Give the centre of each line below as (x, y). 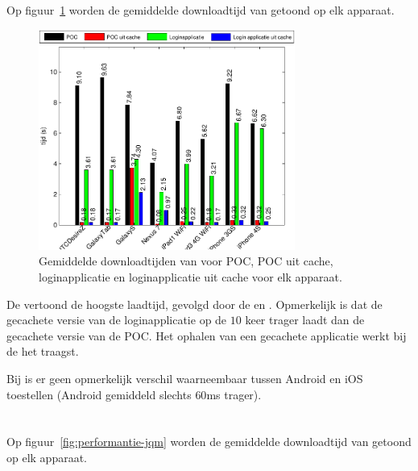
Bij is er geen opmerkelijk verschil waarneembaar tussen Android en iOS (185, 378)
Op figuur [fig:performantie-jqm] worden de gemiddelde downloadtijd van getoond (209, 442)
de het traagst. (43, 351)
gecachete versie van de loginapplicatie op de (117, 320)
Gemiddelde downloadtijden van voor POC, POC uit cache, (186, 261)
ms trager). (234, 394)
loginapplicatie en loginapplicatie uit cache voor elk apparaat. (190, 277)
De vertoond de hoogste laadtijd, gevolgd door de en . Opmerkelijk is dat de (195, 304)
